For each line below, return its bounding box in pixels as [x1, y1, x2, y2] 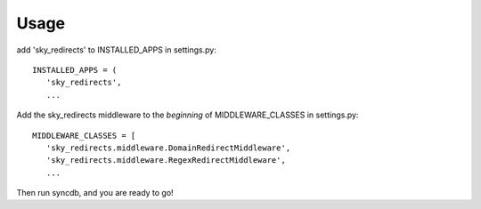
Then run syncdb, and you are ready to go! [16, 188, 174, 198]
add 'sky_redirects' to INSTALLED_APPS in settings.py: [16, 44, 217, 55]
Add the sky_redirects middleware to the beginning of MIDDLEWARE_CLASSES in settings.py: [16, 109, 359, 120]
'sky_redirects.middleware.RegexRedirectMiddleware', [45, 156, 287, 165]
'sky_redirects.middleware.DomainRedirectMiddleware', [45, 142, 291, 153]
